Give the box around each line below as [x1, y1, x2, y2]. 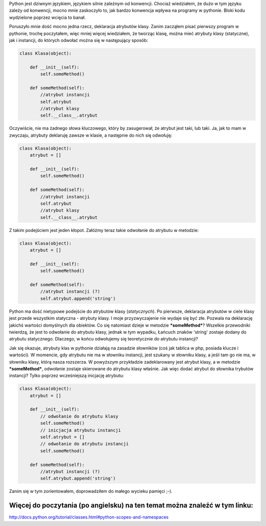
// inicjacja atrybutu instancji [40, 427, 121, 433]
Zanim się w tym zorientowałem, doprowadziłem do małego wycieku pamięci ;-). [9, 488, 172, 494]
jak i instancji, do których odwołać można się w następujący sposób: [9, 37, 148, 43]
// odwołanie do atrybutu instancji [40, 441, 129, 447]
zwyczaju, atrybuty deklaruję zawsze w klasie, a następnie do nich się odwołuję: [9, 132, 172, 138]
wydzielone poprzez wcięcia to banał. [9, 14, 86, 20]
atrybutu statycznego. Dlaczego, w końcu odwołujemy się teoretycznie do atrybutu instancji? [9, 336, 198, 342]
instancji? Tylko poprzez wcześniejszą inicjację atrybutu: [9, 373, 124, 378]
